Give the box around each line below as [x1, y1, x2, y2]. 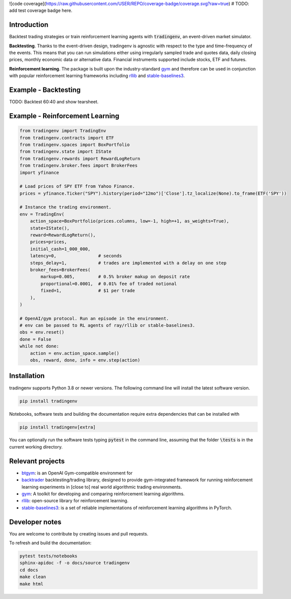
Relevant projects [9, 457, 65, 465]
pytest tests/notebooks [19, 553, 78, 559]
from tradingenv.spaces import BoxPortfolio [19, 142, 130, 148]
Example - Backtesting [9, 86, 81, 94]
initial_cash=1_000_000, [30, 246, 91, 252]
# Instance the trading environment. [19, 204, 112, 210]
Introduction [9, 20, 49, 29]
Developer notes [9, 518, 62, 526]
